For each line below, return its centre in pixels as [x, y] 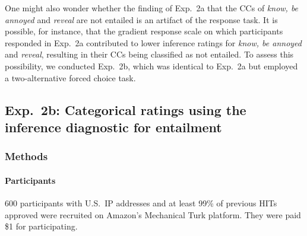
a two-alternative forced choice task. [70, 77]
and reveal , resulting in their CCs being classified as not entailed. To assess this [149, 54]
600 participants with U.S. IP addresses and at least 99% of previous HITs [141, 202]
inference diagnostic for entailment [113, 127]
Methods [26, 156]
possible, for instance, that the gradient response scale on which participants [144, 31]
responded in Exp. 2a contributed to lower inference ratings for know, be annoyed [153, 42]
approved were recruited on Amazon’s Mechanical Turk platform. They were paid [153, 214]
